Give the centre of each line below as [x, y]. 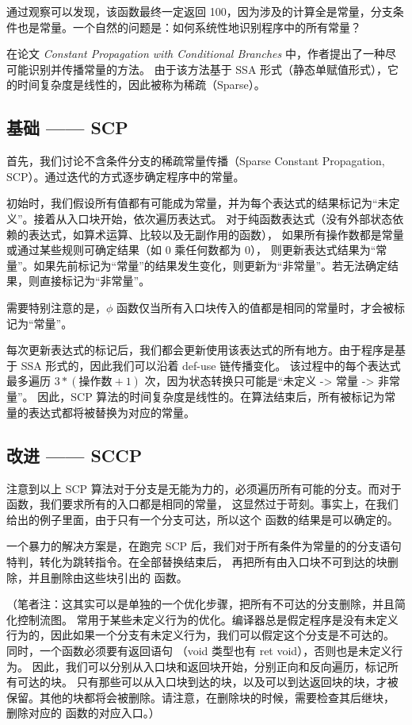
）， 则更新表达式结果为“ [313, 250]
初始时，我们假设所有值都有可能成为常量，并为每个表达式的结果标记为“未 [198, 203]
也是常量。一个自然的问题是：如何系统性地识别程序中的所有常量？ [189, 27]
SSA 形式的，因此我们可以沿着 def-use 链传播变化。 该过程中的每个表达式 [211, 365]
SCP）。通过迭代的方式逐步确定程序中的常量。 [126, 176]
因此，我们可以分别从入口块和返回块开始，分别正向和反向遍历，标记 [210, 666]
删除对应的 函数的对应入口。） [83, 713]
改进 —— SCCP [74, 455]
